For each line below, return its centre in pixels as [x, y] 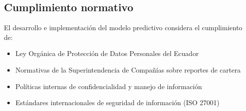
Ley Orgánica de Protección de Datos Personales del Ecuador [107, 53]
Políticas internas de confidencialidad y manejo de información [109, 86]
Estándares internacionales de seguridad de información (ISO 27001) [117, 102]
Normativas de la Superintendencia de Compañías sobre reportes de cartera [128, 69]
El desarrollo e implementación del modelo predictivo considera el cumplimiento [123, 28]
